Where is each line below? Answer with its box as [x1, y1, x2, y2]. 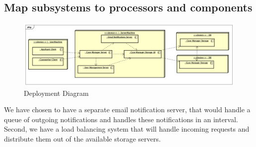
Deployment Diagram [24, 87, 89, 98]
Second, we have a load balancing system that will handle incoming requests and [4, 124, 250, 134]
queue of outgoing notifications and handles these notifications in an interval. [4, 114, 238, 124]
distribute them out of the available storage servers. [4, 134, 161, 144]
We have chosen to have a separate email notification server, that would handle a [4, 104, 251, 115]
